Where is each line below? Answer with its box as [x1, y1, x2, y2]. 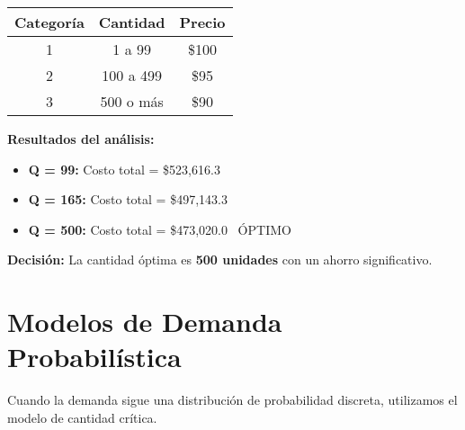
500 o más [100, 91, 164, 112]
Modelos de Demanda [7, 303, 282, 340]
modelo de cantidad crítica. [7, 408, 157, 426]
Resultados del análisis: [7, 130, 155, 148]
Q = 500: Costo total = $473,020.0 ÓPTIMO [28, 219, 291, 238]
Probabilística [7, 338, 182, 375]
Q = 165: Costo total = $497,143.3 [28, 190, 228, 209]
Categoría [14, 12, 85, 32]
